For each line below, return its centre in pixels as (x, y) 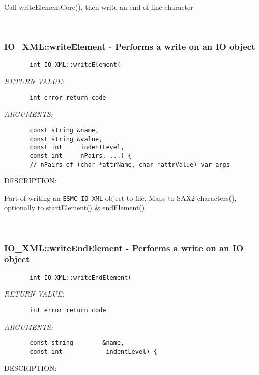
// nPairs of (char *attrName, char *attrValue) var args (130, 164)
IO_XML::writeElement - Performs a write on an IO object (130, 47)
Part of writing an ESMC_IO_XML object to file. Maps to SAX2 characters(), (120, 197)
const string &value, (66, 139)
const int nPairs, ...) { (81, 156)
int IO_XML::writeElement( (75, 65)
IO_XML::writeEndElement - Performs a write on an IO (124, 247)
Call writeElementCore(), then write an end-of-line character (99, 7)
